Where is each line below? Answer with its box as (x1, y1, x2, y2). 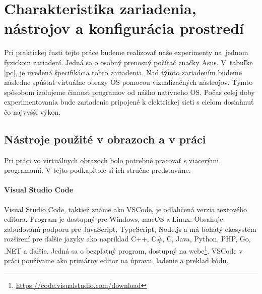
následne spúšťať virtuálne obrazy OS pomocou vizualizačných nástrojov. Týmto (4, 77, 253, 87)
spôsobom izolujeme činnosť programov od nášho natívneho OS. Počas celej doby (4, 86, 255, 97)
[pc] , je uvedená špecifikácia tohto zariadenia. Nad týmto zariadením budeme (4, 67, 242, 77)
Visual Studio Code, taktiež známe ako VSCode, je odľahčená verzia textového (4, 204, 247, 214)
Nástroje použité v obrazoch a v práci (4, 131, 206, 146)
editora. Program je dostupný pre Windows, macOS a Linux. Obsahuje (4, 214, 223, 224)
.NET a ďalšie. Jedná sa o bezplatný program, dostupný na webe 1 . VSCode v (4, 244, 243, 256)
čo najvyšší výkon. (4, 106, 61, 117)
